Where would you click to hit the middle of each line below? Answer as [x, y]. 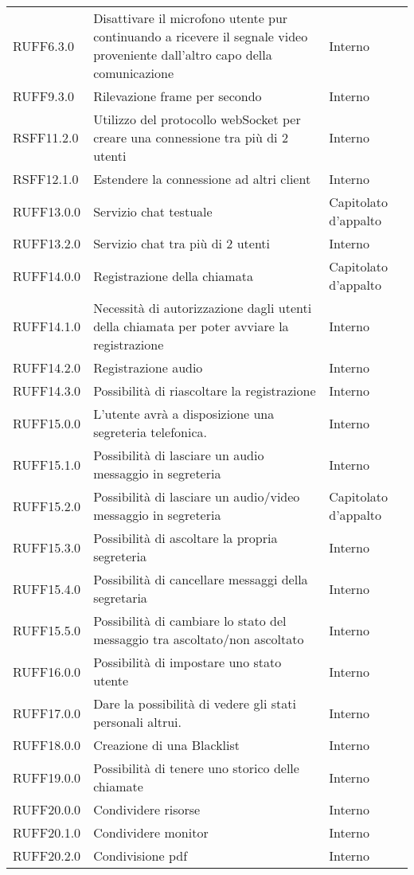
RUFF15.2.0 [47, 506]
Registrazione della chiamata [173, 275]
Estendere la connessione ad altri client [202, 179]
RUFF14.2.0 [47, 367]
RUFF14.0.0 [47, 275]
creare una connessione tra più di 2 [191, 137]
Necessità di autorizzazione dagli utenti [203, 308]
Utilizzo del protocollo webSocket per [197, 119]
